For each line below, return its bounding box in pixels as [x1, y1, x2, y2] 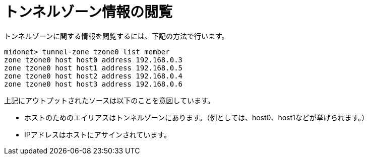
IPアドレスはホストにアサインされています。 [24, 130, 171, 139]
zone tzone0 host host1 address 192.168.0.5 [4, 63, 183, 72]
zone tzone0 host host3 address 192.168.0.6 [4, 79, 183, 88]
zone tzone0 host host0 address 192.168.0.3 [4, 55, 183, 64]
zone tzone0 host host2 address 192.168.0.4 [4, 71, 183, 80]
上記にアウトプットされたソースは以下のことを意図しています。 [4, 96, 215, 105]
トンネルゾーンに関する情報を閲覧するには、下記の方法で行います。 [4, 31, 229, 40]
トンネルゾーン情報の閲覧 [4, 4, 173, 21]
